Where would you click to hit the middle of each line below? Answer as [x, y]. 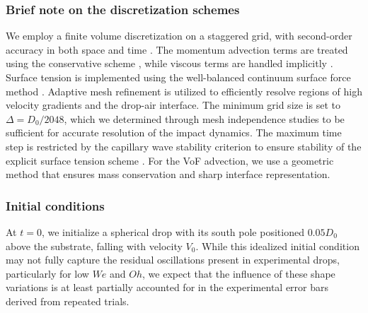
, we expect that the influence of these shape [239, 273]
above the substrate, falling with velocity [94, 246]
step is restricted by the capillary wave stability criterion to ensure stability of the [184, 146]
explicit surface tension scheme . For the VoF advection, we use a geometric [170, 160]
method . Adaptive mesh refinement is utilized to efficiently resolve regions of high [184, 91]
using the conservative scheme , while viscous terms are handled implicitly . [169, 63]
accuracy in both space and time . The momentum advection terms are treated [177, 49]
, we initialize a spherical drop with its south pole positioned [173, 231]
